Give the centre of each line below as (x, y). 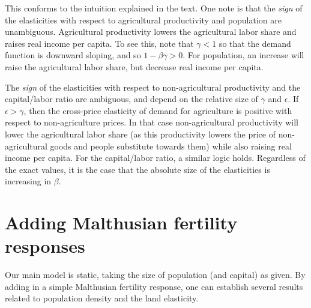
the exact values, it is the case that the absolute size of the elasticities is (137, 169)
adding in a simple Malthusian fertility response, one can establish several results (154, 286)
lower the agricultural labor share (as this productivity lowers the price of (140, 134)
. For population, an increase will (243, 55)
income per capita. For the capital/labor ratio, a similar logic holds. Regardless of (155, 158)
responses (45, 246)
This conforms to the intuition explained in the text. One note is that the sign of (154, 8)
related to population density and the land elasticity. (102, 298)
